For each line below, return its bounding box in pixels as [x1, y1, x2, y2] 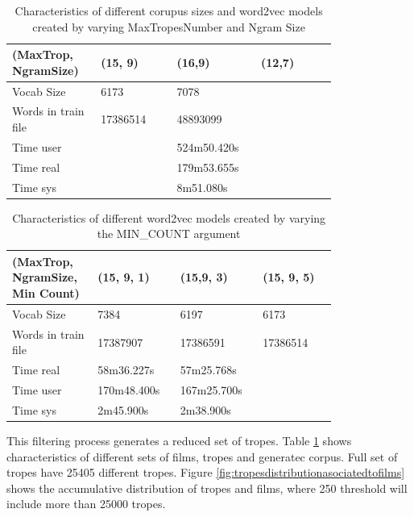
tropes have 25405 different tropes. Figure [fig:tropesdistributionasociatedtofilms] [6, 464, 405, 481]
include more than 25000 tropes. [6, 495, 166, 512]
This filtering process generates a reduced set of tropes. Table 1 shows [6, 432, 352, 448]
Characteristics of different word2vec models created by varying [12, 209, 326, 226]
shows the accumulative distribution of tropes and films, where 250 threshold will [6, 479, 408, 496]
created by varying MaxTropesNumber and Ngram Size [32, 18, 305, 35]
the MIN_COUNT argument [97, 225, 241, 242]
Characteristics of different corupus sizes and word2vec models [14, 2, 323, 19]
